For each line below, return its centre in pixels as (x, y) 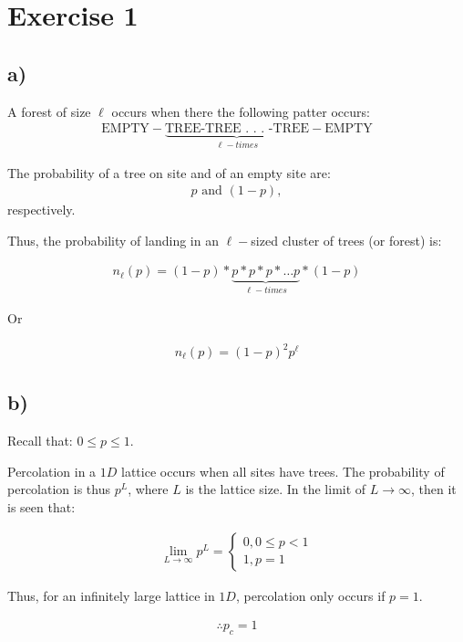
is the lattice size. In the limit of (276, 489)
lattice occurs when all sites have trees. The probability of (283, 471)
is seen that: (41, 507)
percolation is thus (59, 489)
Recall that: (40, 441)
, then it (434, 489)
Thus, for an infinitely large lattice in (111, 595)
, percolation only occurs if (310, 595)
